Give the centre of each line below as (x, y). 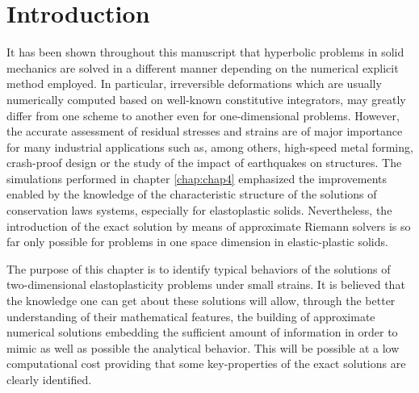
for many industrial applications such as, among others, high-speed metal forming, (210, 146)
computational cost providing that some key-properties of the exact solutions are (206, 364)
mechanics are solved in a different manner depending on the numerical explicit (203, 67)
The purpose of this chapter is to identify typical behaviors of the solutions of (199, 268)
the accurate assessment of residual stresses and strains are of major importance (205, 131)
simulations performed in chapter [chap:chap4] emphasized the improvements (197, 178)
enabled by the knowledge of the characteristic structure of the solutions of (192, 194)
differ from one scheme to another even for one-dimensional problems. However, (203, 115)
